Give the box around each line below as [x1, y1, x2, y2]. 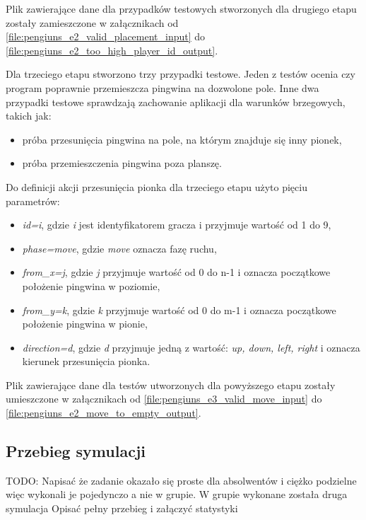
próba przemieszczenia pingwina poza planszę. [22, 156, 222, 171]
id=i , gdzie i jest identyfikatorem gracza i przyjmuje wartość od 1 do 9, [22, 217, 331, 232]
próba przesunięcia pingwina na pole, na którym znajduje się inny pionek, [22, 132, 342, 146]
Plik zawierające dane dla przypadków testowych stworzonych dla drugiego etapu [6, 1, 357, 16]
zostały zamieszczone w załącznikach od [6, 15, 179, 30]
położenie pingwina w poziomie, [22, 278, 160, 293]
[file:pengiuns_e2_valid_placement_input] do [6, 29, 206, 44]
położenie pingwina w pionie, [22, 316, 148, 331]
